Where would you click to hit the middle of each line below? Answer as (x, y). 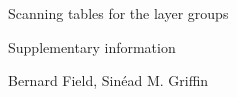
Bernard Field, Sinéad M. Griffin (108, 80)
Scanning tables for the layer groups (118, 13)
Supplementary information (92, 46)
